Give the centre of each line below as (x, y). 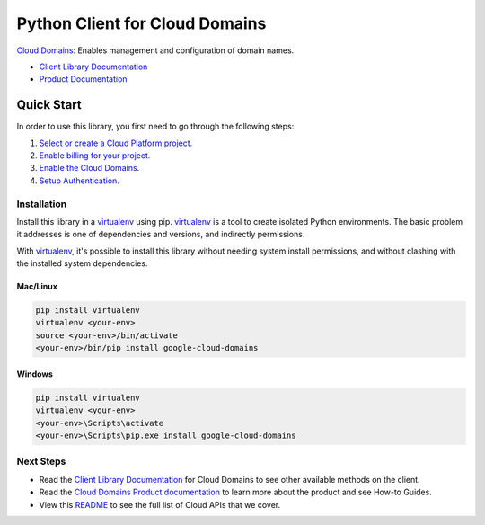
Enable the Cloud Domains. (89, 168)
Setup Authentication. (79, 181)
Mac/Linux (37, 287)
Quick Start (49, 105)
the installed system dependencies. (82, 263)
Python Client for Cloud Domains (141, 23)
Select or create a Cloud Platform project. (116, 143)
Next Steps (41, 461)
